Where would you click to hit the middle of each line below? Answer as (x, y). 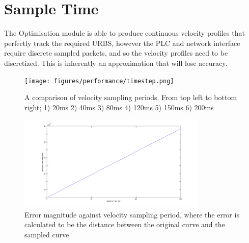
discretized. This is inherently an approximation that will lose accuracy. (116, 63)
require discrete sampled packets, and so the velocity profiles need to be (116, 53)
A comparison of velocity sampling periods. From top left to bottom (131, 97)
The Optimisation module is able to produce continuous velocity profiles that (124, 33)
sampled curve (47, 234)
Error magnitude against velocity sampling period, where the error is (132, 214)
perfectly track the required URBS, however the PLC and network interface (122, 43)
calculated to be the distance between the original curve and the (125, 224)
